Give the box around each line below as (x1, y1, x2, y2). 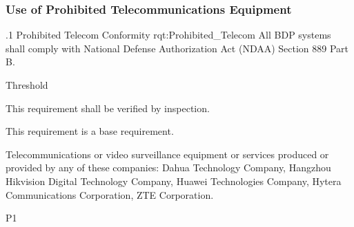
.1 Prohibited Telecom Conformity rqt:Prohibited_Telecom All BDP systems (6, 28, 331, 42)
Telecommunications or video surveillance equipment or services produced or (6, 147, 329, 161)
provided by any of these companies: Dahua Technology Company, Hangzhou (6, 160, 331, 175)
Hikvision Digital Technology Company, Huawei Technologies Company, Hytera (6, 173, 342, 188)
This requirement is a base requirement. (6, 124, 174, 138)
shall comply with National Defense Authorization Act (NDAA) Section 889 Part (6, 41, 349, 55)
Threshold (6, 78, 48, 91)
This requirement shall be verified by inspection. (6, 100, 210, 115)
